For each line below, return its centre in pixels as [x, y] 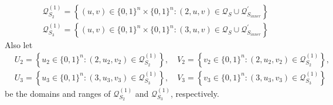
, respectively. [195, 93]
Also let [19, 45]
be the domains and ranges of [58, 93]
